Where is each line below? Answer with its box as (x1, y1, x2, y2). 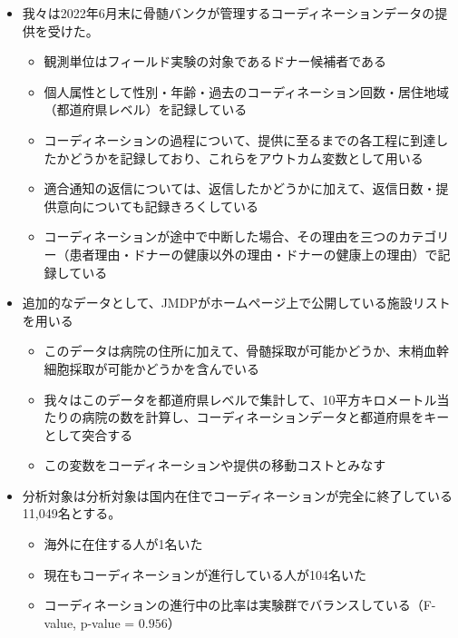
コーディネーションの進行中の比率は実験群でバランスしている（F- (44, 595, 436, 614)
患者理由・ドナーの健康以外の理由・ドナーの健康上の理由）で (69, 244, 438, 263)
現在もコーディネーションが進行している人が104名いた (44, 564, 366, 584)
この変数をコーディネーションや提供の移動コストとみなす (44, 456, 386, 475)
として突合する (44, 425, 133, 444)
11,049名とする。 (22, 504, 122, 523)
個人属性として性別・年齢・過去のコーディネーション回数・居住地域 (44, 82, 449, 101)
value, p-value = (44, 613, 135, 632)
